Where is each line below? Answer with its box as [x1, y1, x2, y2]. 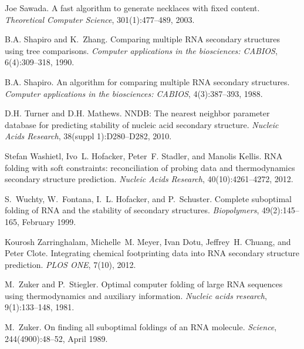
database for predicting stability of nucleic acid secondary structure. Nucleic [5, 118, 279, 130]
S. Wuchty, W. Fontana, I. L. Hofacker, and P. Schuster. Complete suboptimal [5, 192, 292, 204]
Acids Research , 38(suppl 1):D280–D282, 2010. [5, 130, 172, 142]
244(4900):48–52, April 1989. [5, 332, 108, 344]
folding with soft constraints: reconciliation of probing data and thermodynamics [5, 161, 295, 173]
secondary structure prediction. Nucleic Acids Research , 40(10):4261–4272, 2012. [5, 173, 293, 185]
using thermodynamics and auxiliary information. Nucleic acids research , [5, 289, 267, 301]
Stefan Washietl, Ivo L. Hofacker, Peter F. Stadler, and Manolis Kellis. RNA [5, 149, 283, 162]
